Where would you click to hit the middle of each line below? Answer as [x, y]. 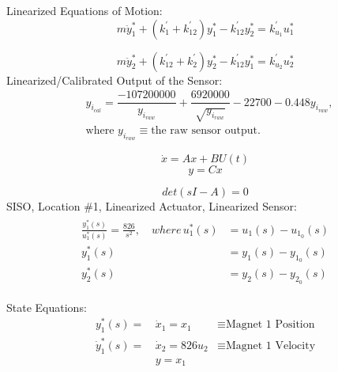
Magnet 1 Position [270, 325]
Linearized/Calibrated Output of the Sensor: [115, 80]
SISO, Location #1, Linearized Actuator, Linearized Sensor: [152, 206]
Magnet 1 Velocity [270, 345]
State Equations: [47, 307]
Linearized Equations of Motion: [84, 10]
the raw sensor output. [206, 131]
